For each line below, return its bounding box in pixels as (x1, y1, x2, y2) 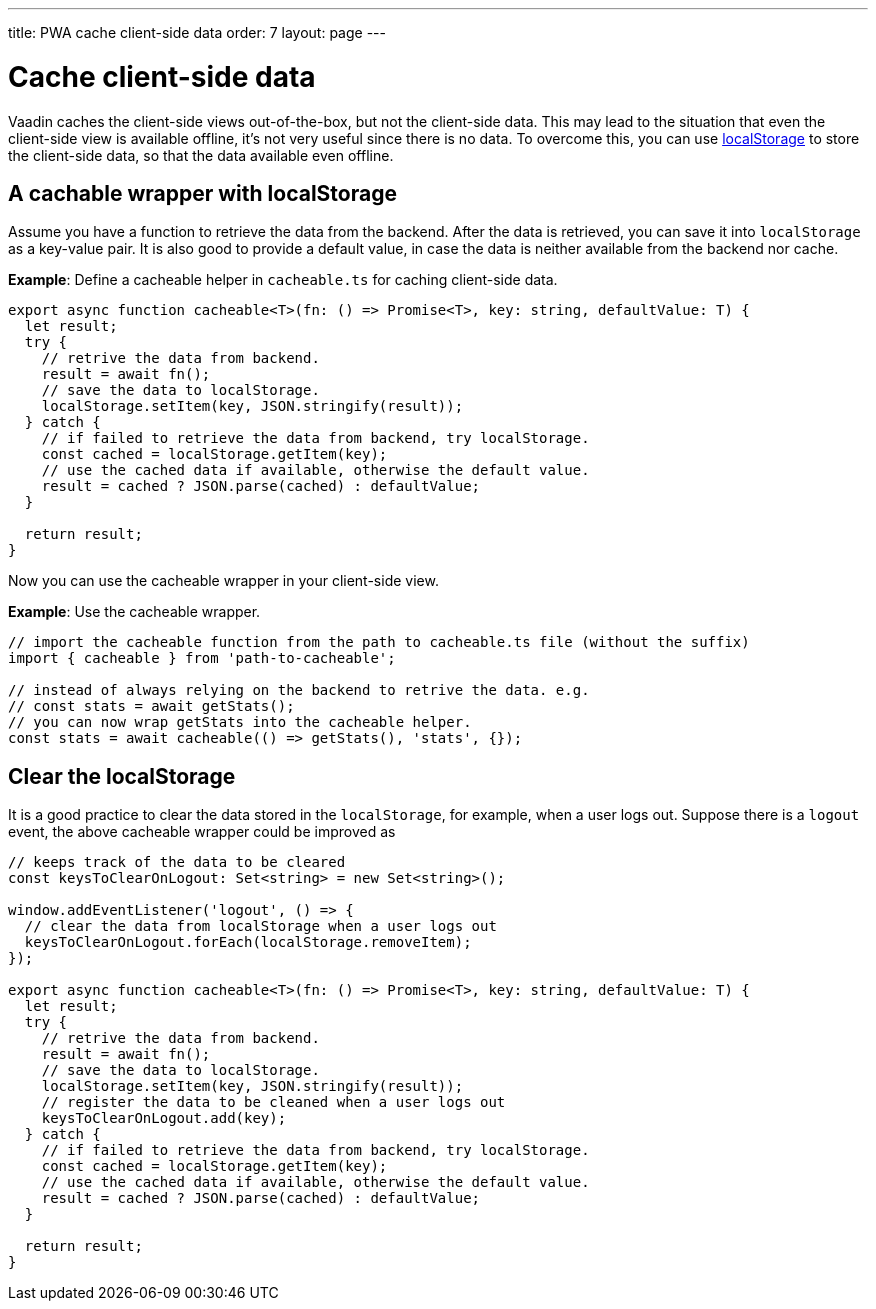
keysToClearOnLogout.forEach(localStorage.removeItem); (24, 934, 472, 951)
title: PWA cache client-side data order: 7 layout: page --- (8, 24, 386, 41)
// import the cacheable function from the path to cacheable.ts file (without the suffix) (8, 634, 750, 651)
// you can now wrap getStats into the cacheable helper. (8, 714, 472, 731)
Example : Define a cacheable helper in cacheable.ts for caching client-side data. (8, 271, 558, 289)
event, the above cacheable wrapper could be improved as (8, 823, 396, 841)
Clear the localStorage (8, 763, 236, 789)
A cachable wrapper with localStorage (8, 180, 397, 206)
